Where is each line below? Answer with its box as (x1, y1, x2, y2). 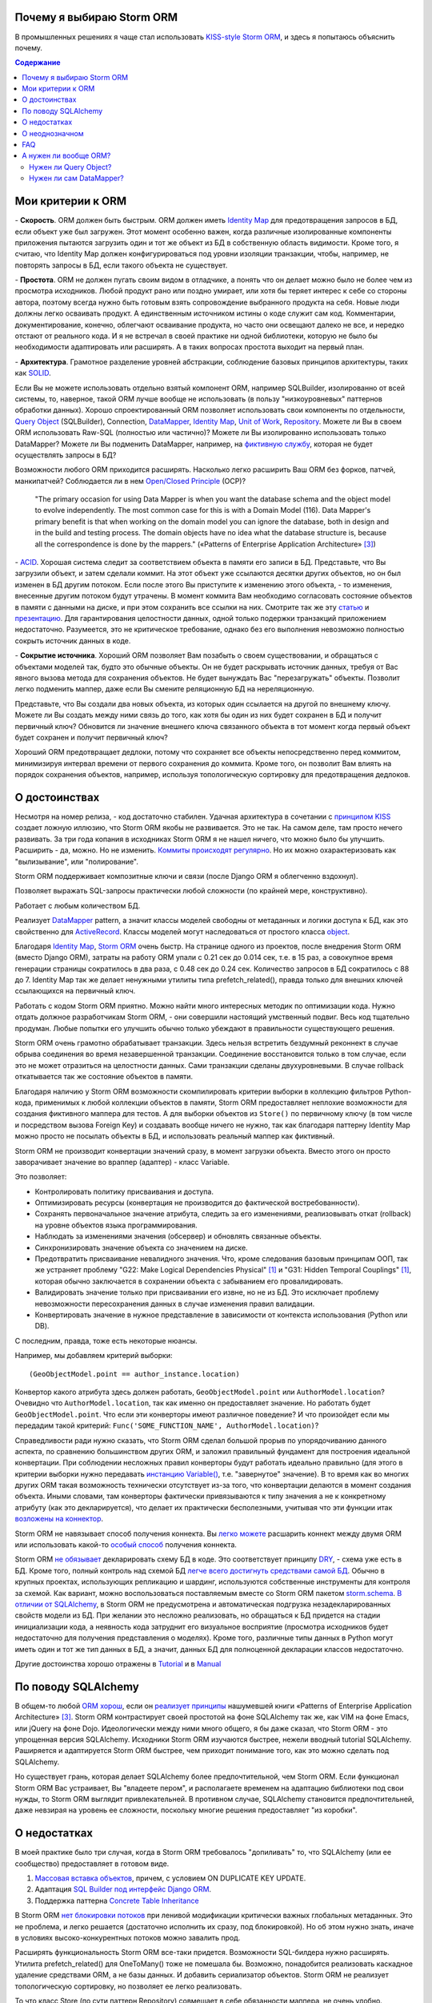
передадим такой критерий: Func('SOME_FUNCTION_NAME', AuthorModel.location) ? (14, 1421, 319, 1430)
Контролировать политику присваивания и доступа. (34, 1187, 214, 1196)
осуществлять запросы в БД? (14, 449, 117, 460)
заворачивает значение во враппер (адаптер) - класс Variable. (14, 1157, 230, 1167)
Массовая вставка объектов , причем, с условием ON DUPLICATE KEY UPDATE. (34, 1873, 306, 1883)
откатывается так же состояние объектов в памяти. (14, 1072, 194, 1082)
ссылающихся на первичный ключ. (14, 986, 136, 996)
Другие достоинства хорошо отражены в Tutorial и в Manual (14, 1658, 222, 1668)
